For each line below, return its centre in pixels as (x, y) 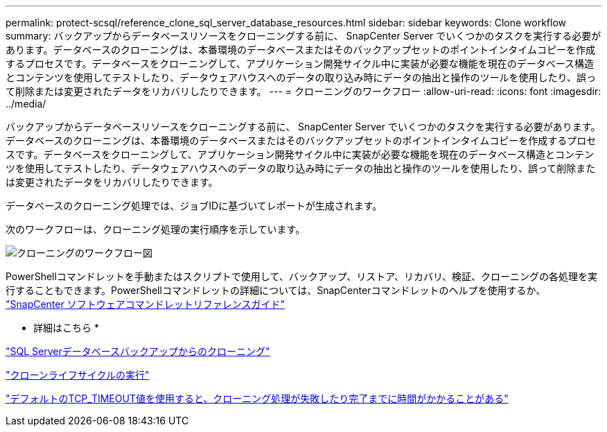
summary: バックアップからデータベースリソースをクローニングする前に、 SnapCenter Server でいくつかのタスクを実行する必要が (303, 36)
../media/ (26, 104)
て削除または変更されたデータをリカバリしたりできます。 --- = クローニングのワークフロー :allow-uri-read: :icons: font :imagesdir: (303, 91)
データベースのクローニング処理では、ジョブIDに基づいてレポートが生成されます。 (194, 206)
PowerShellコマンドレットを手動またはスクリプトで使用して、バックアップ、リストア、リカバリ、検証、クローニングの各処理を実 (302, 276)
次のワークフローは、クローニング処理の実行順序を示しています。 (156, 229)
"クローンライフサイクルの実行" (78, 375)
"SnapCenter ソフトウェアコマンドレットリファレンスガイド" (145, 304)
